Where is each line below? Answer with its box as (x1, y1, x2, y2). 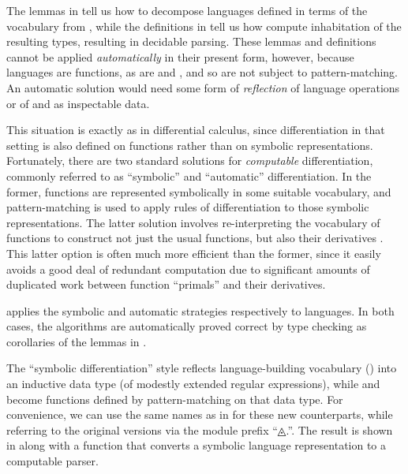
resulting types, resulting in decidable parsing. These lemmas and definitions (6, 33, 376, 50)
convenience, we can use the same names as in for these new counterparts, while (6, 406, 393, 423)
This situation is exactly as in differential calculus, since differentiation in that (6, 121, 385, 138)
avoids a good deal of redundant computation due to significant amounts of (6, 260, 370, 277)
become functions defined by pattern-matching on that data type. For (6, 390, 343, 407)
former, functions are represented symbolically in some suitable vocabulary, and (6, 183, 391, 200)
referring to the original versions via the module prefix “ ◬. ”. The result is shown (6, 421, 393, 438)
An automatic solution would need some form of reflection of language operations (6, 79, 400, 95)
